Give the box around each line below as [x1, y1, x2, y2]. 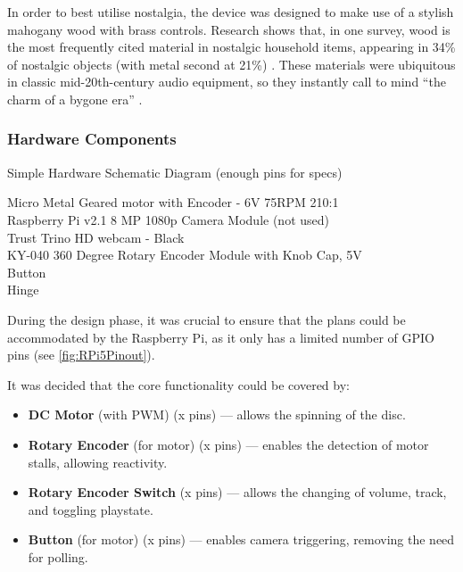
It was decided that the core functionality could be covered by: [7, 375, 350, 394]
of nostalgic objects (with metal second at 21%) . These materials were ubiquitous [7, 54, 456, 73]
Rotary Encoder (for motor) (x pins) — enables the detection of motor [28, 435, 429, 453]
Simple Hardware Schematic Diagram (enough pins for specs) [7, 162, 343, 181]
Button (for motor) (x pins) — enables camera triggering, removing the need [28, 530, 455, 549]
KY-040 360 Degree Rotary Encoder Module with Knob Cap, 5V [7, 245, 362, 264]
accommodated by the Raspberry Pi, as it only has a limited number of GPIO [7, 327, 434, 346]
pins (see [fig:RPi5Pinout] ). [7, 345, 155, 364]
